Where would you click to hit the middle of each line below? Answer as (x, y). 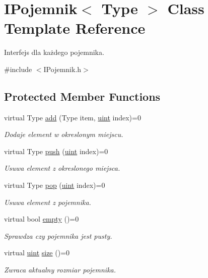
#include (18, 69)
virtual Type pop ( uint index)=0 (55, 185)
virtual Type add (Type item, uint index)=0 (73, 117)
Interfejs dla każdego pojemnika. (54, 52)
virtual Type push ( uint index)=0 (56, 151)
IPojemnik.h (62, 69)
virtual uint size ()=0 (37, 253)
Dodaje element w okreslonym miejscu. (64, 134)
